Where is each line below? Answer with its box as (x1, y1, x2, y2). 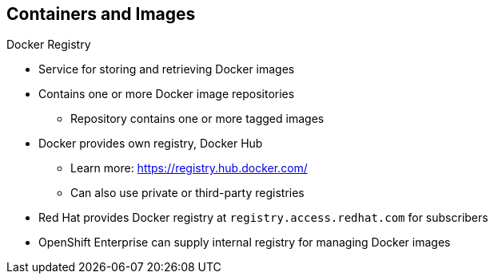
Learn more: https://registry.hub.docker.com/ (70, 161, 308, 175)
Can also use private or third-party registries (70, 186, 305, 200)
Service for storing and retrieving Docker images (38, 62, 295, 77)
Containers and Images (6, 4, 196, 24)
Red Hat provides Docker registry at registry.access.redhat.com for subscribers (38, 211, 488, 225)
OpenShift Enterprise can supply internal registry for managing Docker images (38, 235, 451, 250)
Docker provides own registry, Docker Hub (38, 136, 263, 151)
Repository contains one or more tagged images (70, 112, 325, 126)
